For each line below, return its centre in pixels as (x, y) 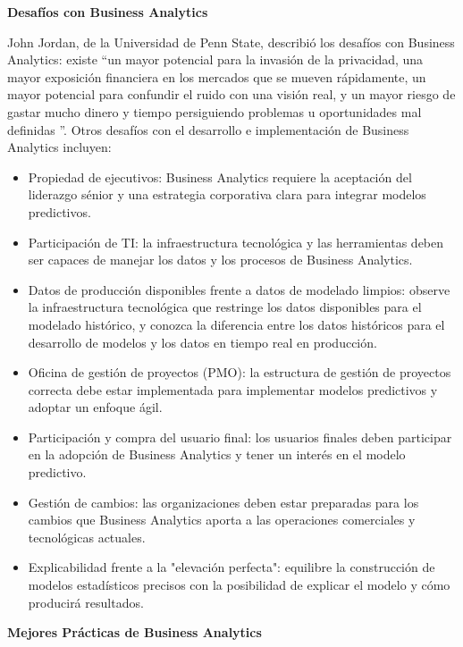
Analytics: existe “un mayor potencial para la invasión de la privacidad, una (215, 59)
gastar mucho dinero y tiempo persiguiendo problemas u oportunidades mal (215, 111)
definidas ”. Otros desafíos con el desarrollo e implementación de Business (208, 129)
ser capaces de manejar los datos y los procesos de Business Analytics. (220, 260)
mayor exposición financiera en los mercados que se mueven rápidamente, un (217, 76)
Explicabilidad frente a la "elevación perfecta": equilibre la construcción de (231, 567)
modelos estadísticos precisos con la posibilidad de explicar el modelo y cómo (239, 585)
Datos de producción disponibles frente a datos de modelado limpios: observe (239, 289)
